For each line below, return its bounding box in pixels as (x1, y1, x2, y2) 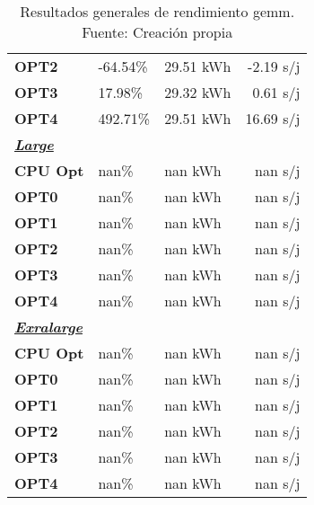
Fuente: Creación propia (82, 22, 233, 42)
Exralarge (14, 316, 83, 337)
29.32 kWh (164, 82, 231, 102)
